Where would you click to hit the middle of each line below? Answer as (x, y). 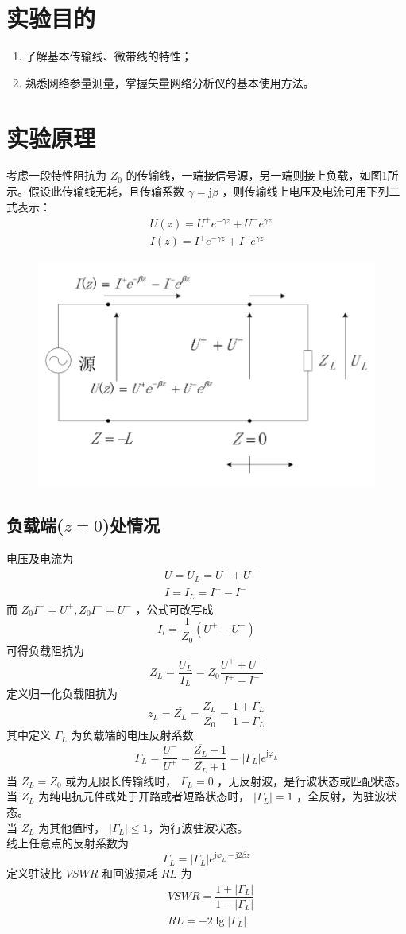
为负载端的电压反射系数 (132, 735)
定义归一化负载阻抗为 (62, 694)
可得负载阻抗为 (45, 650)
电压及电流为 (40, 558)
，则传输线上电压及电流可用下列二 (311, 191)
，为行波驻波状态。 (198, 827)
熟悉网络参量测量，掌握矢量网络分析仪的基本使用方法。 (170, 82)
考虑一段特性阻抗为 (56, 175)
